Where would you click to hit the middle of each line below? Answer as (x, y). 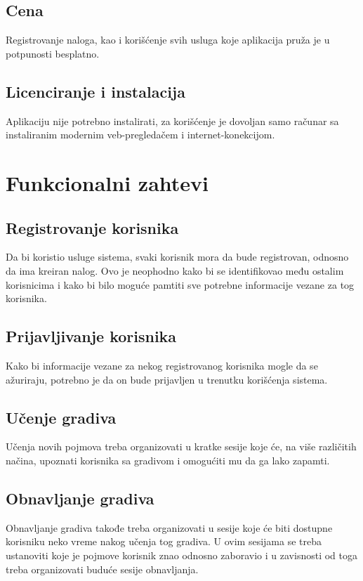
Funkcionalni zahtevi (107, 182)
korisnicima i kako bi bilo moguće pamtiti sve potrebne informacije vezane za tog (180, 284)
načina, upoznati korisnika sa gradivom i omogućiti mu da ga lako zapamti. (168, 460)
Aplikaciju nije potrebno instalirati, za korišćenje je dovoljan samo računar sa (172, 120)
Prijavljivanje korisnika (91, 336)
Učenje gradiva (61, 417)
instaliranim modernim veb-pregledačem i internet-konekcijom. (140, 135)
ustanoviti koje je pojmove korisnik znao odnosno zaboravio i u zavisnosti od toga (181, 555)
